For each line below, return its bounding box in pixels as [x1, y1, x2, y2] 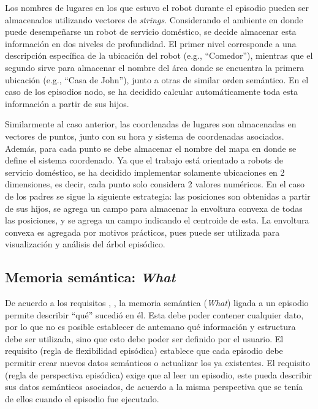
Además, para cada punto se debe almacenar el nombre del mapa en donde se [5, 141, 297, 154]
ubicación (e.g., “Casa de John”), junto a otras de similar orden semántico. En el [5, 73, 309, 86]
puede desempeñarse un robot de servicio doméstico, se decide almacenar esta [5, 25, 297, 38]
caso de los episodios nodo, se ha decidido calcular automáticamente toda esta [5, 85, 298, 98]
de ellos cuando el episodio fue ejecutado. [5, 392, 159, 405]
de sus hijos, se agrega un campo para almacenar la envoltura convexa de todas [5, 201, 303, 214]
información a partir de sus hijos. [5, 97, 129, 110]
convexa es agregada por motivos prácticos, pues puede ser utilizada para [5, 225, 280, 238]
